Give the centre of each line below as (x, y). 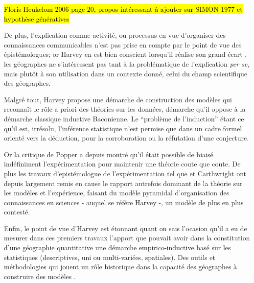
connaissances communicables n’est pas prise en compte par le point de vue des (123, 44)
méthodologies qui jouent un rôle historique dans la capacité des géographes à (121, 267)
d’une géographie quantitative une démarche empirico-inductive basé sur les (117, 248)
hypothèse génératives (37, 18)
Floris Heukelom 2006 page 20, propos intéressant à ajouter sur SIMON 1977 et (123, 9)
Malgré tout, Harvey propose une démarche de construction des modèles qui (118, 99)
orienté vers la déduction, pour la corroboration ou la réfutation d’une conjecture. (127, 138)
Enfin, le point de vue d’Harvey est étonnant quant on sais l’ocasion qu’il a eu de (126, 228)
